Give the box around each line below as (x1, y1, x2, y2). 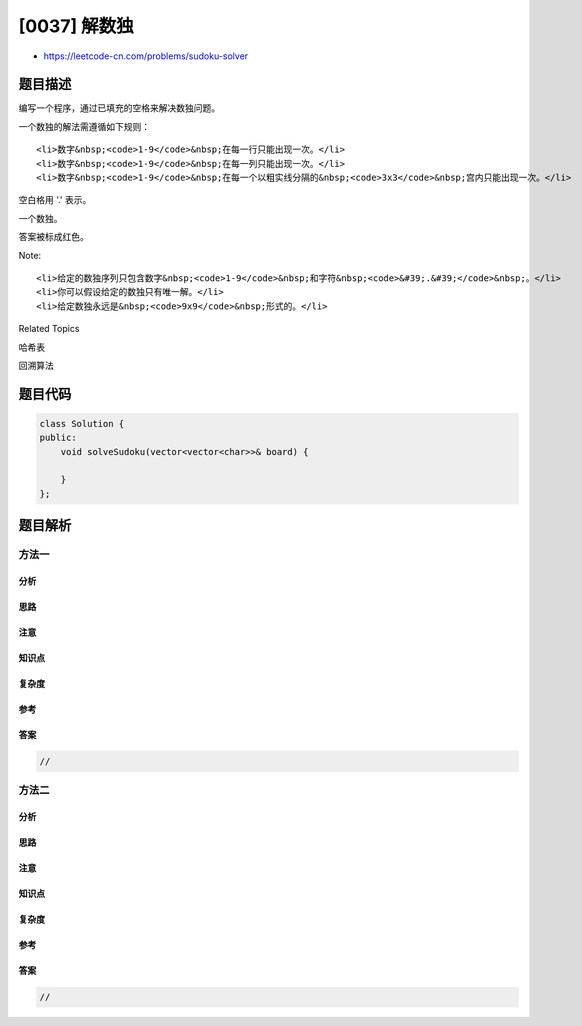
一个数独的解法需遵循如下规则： (18, 120, 150, 132)
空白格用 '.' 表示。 (18, 194, 92, 206)
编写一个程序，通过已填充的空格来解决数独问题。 (18, 102, 220, 114)
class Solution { (39, 418, 125, 429)
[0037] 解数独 (18, 15, 134, 37)
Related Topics (18, 323, 80, 335)
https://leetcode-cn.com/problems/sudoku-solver (43, 50, 249, 62)
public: (39, 432, 77, 444)
